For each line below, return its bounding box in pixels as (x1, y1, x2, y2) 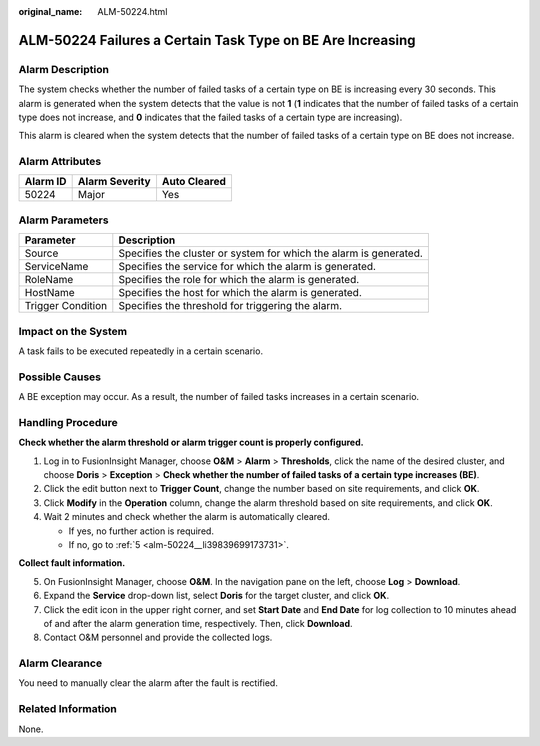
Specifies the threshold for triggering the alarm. (118, 299, 343, 313)
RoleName (24, 273, 74, 287)
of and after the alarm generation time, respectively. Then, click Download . (43, 617, 354, 629)
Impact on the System (18, 324, 128, 338)
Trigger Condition (24, 299, 108, 313)
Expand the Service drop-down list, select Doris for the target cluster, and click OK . (43, 590, 390, 602)
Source (24, 246, 59, 260)
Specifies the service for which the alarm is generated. (118, 260, 377, 274)
